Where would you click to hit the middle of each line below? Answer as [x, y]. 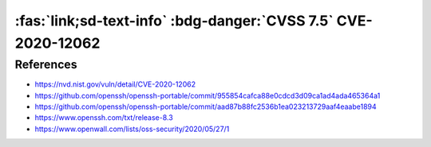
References [46, 64]
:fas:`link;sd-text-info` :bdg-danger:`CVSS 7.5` [174, 21]
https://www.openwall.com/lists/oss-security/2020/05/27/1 [132, 129]
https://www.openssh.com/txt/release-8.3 [104, 118]
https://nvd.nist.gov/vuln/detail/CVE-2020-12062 [115, 84]
